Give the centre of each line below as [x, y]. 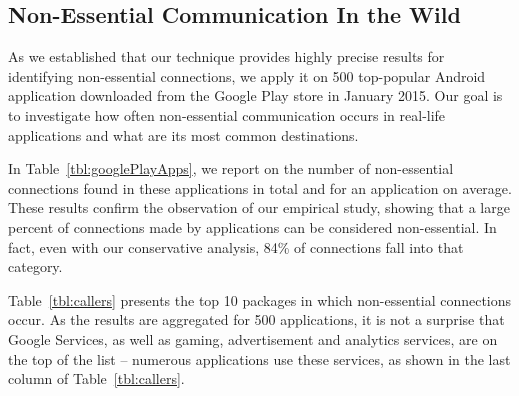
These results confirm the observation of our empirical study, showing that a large [259, 207]
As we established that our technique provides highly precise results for [226, 56]
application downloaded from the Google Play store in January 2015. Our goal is [255, 95]
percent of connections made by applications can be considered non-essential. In [252, 226]
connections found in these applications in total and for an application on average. [260, 187]
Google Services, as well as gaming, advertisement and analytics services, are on [253, 338]
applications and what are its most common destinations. [183, 134]
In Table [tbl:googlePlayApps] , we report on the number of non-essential [231, 168]
